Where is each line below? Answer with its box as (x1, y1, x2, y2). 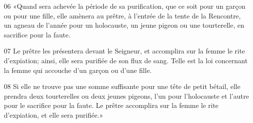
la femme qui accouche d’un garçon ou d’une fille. (4, 65, 152, 75)
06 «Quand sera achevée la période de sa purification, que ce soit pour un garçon (4, 1, 246, 11)
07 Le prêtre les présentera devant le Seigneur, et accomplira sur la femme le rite (4, 46, 245, 56)
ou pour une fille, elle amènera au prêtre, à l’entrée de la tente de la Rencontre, (4, 10, 241, 20)
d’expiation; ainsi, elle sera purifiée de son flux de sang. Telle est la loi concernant (4, 55, 248, 65)
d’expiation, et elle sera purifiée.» (4, 109, 103, 120)
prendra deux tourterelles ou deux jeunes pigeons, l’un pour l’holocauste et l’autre (4, 90, 249, 101)
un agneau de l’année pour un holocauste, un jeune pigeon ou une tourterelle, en (4, 20, 244, 30)
